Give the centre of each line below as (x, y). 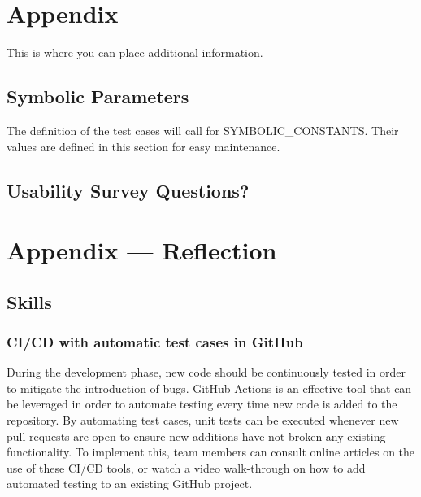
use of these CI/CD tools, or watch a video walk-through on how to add (186, 467)
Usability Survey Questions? (128, 190)
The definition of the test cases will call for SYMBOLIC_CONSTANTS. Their (203, 130)
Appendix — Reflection (142, 250)
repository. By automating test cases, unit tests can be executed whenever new (203, 420)
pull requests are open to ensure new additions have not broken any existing (196, 436)
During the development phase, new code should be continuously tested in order (206, 372)
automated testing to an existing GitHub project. (130, 484)
